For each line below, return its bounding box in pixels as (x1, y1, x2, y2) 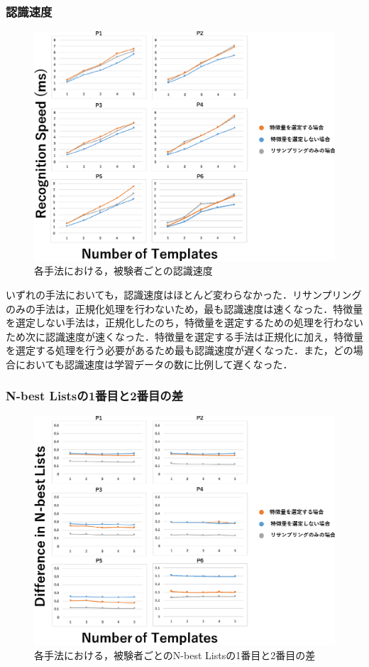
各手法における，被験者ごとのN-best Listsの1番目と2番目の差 (34, 647, 316, 662)
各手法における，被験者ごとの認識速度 (34, 263, 213, 278)
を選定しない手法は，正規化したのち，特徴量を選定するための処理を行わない (6, 315, 363, 330)
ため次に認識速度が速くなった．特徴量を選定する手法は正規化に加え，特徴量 (6, 329, 363, 343)
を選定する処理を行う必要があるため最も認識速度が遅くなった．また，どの (6, 343, 353, 358)
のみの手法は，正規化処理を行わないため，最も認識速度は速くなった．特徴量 (6, 301, 363, 316)
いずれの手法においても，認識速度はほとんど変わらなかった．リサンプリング (6, 287, 362, 302)
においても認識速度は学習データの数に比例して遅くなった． (15, 356, 293, 371)
